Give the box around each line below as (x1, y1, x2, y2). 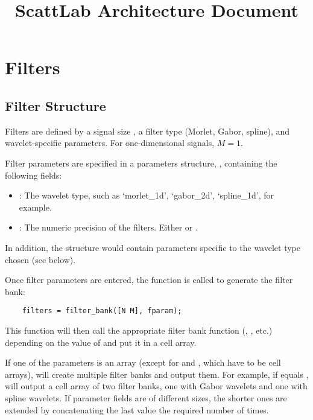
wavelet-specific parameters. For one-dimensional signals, (5, 136, 215, 149)
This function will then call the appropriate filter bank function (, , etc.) (5, 323, 273, 336)
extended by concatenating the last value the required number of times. (5, 403, 269, 416)
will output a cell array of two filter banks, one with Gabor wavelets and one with (5, 380, 308, 392)
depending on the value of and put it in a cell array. (5, 336, 197, 348)
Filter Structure (5, 96, 106, 115)
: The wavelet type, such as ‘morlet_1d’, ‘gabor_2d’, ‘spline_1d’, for (19, 189, 274, 202)
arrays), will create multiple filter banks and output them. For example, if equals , (5, 367, 309, 380)
